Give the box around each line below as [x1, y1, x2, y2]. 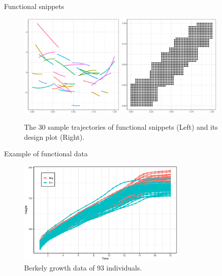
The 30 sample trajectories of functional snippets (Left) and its [24, 122, 218, 132]
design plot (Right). [24, 131, 85, 142]
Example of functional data [4, 148, 88, 159]
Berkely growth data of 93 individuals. [24, 262, 142, 272]
